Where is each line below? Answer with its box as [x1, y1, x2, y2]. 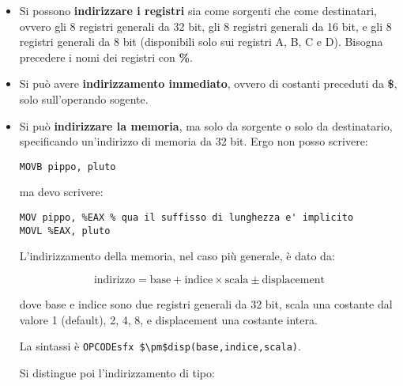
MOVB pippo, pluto [19, 161, 116, 172]
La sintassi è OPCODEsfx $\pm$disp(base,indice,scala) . [19, 338, 301, 354]
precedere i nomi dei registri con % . [19, 48, 193, 65]
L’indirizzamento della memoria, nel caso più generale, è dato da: [19, 248, 335, 264]
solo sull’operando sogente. [19, 90, 149, 107]
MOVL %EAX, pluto [19, 225, 111, 237]
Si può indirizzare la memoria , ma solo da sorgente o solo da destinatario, [19, 117, 393, 134]
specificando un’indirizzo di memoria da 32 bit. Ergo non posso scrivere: [19, 133, 368, 149]
